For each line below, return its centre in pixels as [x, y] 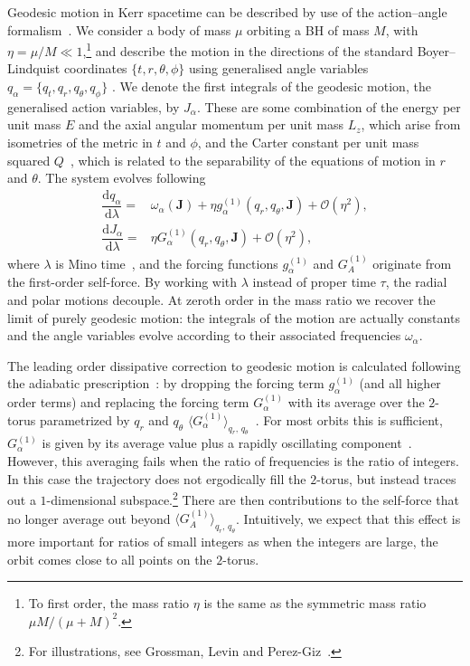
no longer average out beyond [89, 518]
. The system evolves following [122, 178]
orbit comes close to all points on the [110, 559]
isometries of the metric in [80, 143]
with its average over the [356, 402]
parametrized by [85, 419]
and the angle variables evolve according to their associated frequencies [204, 335]
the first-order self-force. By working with [122, 282]
